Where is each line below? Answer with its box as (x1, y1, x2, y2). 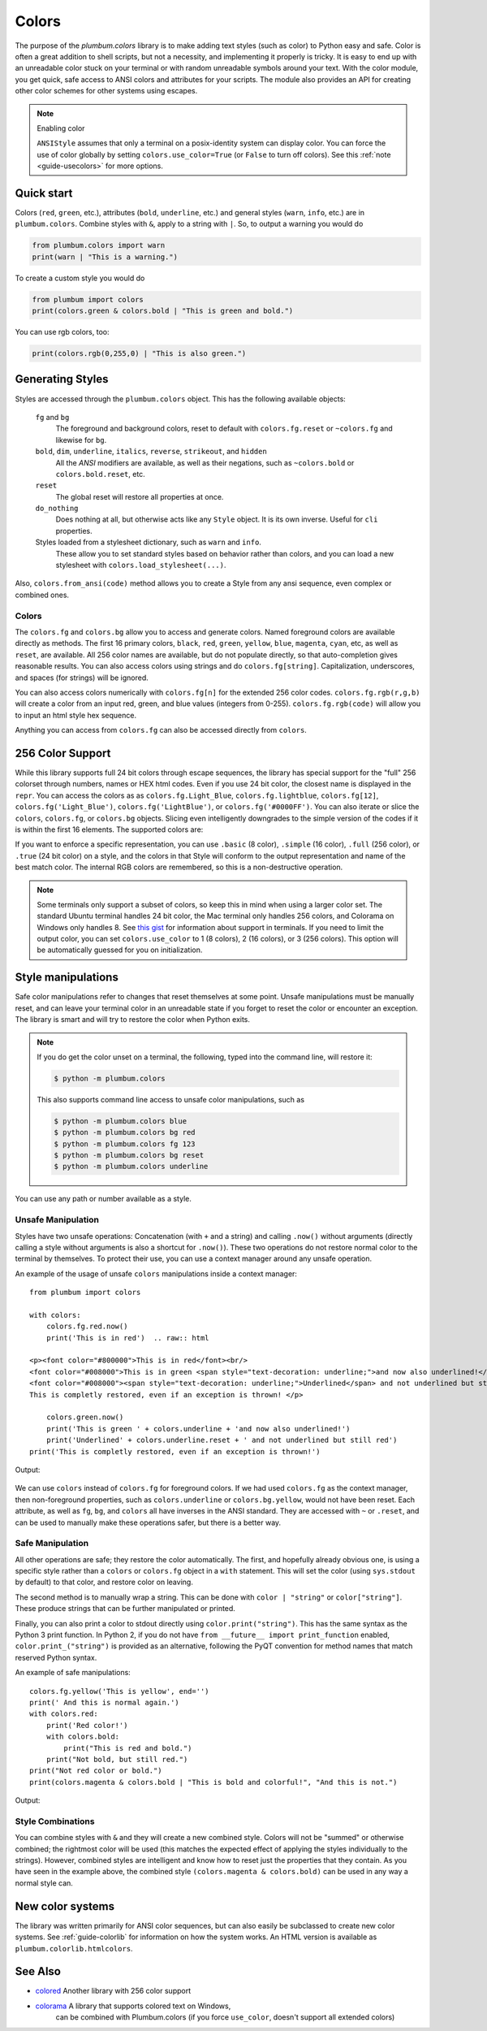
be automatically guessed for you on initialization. (37, 945, 203, 955)
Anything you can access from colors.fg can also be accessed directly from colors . (15, 725, 308, 735)
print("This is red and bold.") (63, 1743, 192, 1752)
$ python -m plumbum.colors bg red (54, 1128, 196, 1137)
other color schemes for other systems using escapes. (15, 86, 198, 96)
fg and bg (35, 412, 70, 422)
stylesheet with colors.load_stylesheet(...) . (55, 561, 226, 570)
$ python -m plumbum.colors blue (54, 1116, 187, 1125)
